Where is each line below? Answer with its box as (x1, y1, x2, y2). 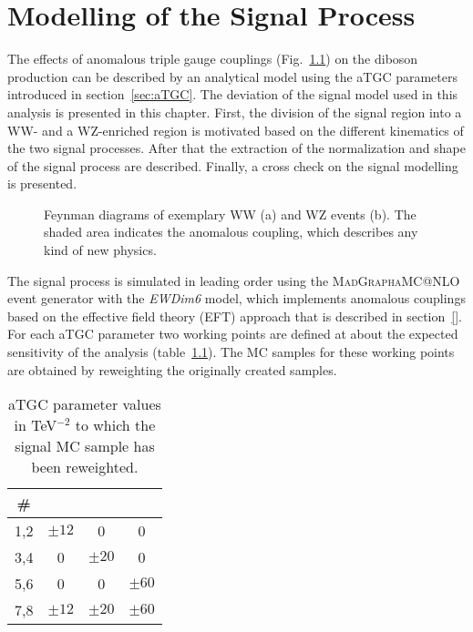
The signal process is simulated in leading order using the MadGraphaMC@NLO (7, 270, 460, 290)
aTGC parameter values (8, 393, 161, 415)
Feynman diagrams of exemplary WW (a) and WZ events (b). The (44, 204, 416, 223)
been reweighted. (31, 456, 139, 478)
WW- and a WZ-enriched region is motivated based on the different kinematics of (7, 120, 464, 139)
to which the (75, 414, 156, 436)
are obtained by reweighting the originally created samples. (7, 360, 337, 379)
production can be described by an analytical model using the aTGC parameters (7, 66, 458, 86)
